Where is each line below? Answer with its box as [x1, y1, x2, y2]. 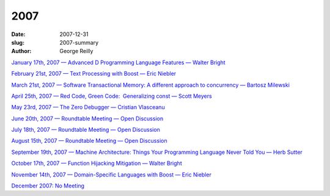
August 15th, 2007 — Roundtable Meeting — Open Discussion [11, 137, 167, 145]
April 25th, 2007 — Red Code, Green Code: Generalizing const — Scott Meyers [11, 92, 212, 100]
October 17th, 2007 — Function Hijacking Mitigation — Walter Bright [11, 159, 183, 167]
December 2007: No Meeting [11, 182, 85, 189]
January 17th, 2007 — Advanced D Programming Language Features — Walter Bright [11, 59, 226, 66]
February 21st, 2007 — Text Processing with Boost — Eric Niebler [11, 70, 177, 78]
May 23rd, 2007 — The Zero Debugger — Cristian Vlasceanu [11, 104, 165, 111]
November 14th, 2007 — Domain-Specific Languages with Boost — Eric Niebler [11, 171, 212, 178]
